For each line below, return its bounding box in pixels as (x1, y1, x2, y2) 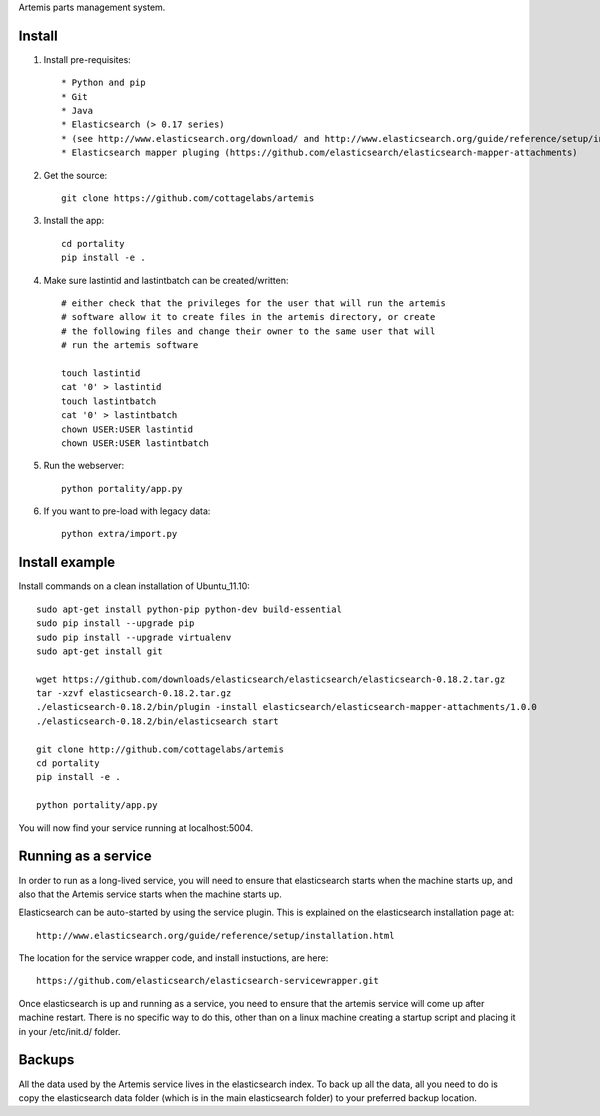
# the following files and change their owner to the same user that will (61, 325, 436, 337)
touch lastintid (61, 367, 141, 379)
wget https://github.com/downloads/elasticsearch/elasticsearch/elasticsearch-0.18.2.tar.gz (36, 673, 506, 685)
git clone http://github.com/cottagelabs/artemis (36, 743, 285, 755)
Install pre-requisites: (43, 53, 132, 65)
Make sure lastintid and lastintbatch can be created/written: (43, 274, 289, 286)
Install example (18, 554, 116, 571)
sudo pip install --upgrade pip (36, 618, 195, 629)
